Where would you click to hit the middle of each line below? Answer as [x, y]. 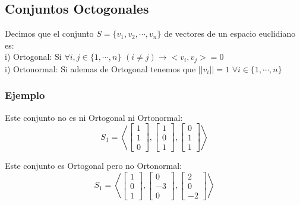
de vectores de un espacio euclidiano [230, 33]
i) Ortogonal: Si [33, 57]
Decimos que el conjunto [49, 33]
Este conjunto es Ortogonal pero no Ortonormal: [94, 166]
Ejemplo [25, 95]
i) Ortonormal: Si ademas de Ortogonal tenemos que [100, 68]
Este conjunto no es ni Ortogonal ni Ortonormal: [94, 117]
